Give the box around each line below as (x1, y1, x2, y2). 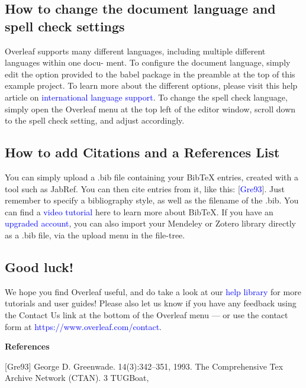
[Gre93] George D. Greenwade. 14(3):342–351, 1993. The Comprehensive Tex (5, 360, 284, 372)
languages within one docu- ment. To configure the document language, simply (5, 56, 291, 69)
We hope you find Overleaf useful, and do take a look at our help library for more (5, 285, 301, 298)
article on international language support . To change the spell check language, (5, 90, 288, 103)
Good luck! (5, 257, 74, 276)
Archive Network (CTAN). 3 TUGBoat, (5, 371, 149, 384)
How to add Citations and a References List (5, 143, 280, 161)
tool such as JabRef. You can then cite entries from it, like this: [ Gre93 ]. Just (5, 182, 285, 195)
